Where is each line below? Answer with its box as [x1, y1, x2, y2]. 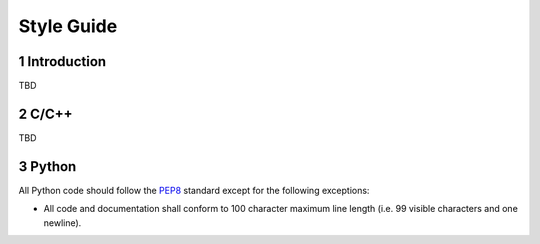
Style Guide [18, 15, 118, 37]
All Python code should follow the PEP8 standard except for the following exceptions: [18, 184, 370, 196]
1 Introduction [18, 53, 107, 70]
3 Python [18, 158, 77, 175]
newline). [43, 216, 82, 229]
